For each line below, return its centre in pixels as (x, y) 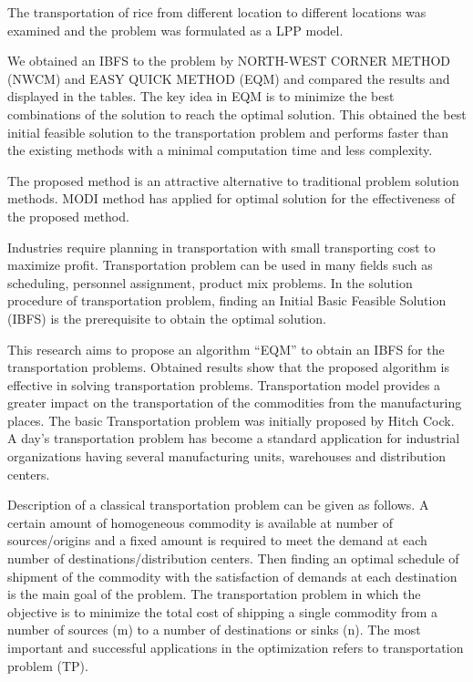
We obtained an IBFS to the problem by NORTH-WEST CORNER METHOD (229, 61)
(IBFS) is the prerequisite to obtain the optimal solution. (167, 318)
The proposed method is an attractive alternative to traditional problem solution (233, 180)
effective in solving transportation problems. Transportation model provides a (224, 384)
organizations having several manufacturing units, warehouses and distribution (226, 456)
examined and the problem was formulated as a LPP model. (175, 30)
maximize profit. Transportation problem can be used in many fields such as (220, 265)
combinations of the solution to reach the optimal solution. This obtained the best (237, 114)
